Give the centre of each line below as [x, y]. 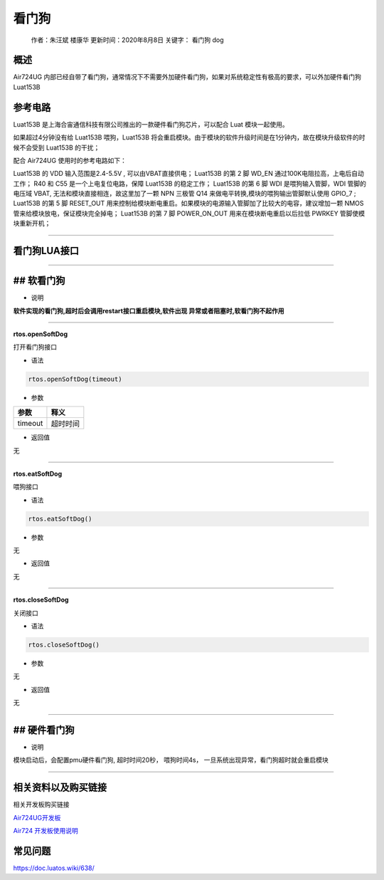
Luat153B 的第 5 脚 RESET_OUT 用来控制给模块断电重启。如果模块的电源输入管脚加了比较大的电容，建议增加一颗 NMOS [188, 204]
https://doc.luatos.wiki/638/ [54, 868]
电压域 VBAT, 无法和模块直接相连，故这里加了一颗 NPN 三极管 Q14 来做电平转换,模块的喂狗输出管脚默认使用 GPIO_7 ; [185, 194]
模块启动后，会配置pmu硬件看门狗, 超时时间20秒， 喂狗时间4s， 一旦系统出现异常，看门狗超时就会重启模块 [171, 760]
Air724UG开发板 [37, 817]
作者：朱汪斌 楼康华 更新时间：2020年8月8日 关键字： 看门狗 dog [127, 40]
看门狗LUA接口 [46, 251]
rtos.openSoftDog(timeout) [75, 379]
